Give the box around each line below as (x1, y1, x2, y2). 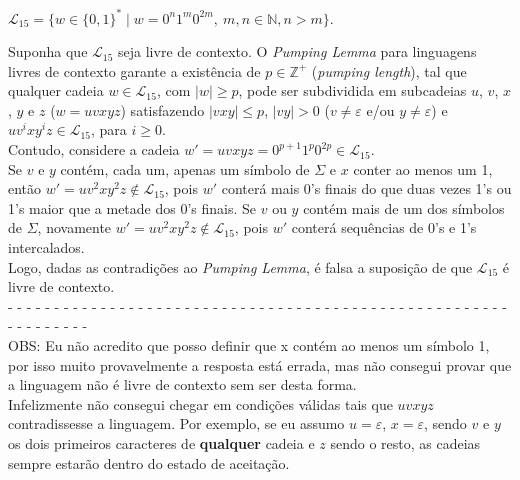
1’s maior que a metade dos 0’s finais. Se (8, 197, 257, 218)
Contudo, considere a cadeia (8, 139, 180, 160)
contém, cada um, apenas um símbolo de (60, 158, 310, 179)
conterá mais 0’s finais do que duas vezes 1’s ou (221, 178, 512, 199)
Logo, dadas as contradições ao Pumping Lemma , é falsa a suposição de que (8, 256, 473, 277)
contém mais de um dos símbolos (303, 197, 505, 218)
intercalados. (8, 237, 85, 258)
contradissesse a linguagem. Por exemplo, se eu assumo (8, 413, 345, 434)
